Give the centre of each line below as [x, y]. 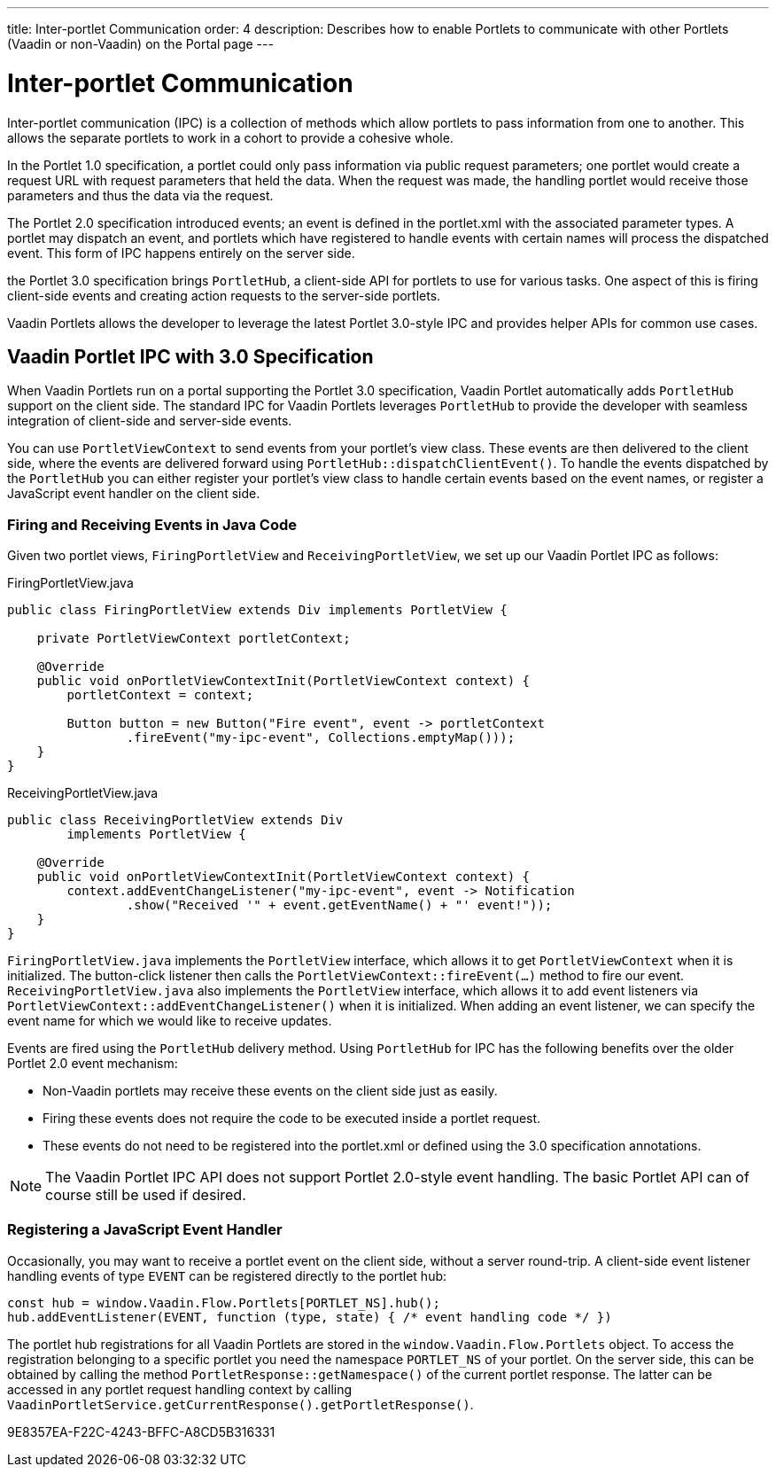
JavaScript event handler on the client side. [134, 494]
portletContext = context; [160, 695]
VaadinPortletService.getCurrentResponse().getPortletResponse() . [241, 1404]
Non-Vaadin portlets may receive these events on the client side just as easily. [270, 1091]
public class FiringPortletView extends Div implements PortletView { [257, 610]
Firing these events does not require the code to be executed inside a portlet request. [292, 1119]
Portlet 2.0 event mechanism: [93, 1064]
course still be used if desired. [146, 1195]
